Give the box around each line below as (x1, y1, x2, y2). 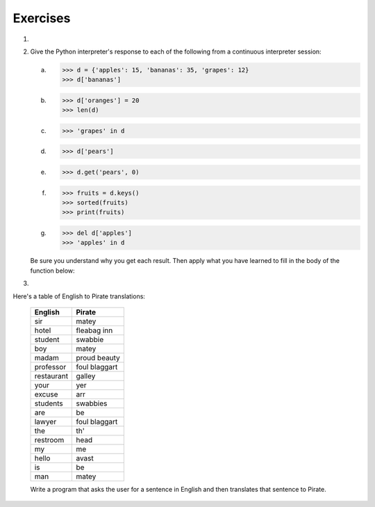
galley (76, 371, 96, 380)
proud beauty (76, 353, 121, 362)
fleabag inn (76, 325, 113, 335)
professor (34, 362, 67, 371)
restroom (34, 435, 65, 444)
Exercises (12, 10, 71, 26)
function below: (30, 266, 76, 275)
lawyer (34, 417, 57, 426)
